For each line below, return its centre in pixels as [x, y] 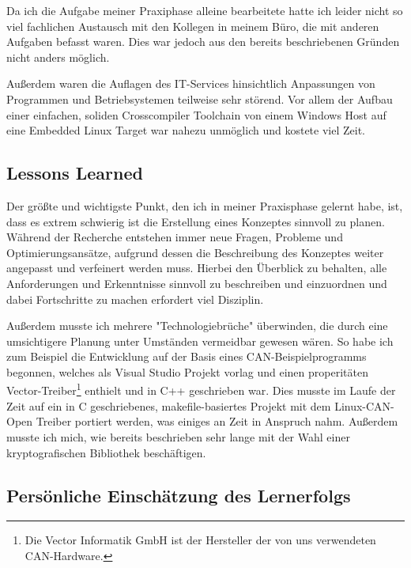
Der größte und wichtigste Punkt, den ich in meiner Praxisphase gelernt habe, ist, [205, 205]
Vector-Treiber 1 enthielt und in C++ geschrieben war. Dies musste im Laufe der [201, 389]
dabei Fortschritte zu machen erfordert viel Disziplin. [135, 299]
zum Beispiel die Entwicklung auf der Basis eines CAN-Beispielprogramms [187, 356]
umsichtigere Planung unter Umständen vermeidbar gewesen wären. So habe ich [200, 341]
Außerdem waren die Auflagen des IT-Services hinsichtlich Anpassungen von [191, 83]
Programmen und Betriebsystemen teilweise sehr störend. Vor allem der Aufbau [200, 98]
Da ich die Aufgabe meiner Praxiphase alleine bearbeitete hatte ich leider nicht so [205, 10]
